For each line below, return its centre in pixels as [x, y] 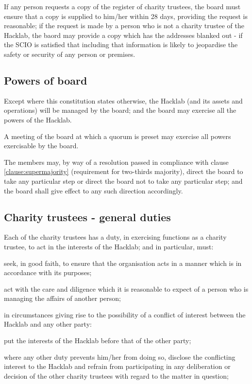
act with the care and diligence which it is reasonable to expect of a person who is [126, 288]
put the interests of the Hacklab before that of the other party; [98, 340]
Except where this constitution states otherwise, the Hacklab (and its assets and [123, 100]
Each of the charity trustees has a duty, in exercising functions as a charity [115, 237]
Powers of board [46, 80]
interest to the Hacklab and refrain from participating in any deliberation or [117, 366]
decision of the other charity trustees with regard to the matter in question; [116, 375]
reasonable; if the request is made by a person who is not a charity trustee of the [124, 26]
